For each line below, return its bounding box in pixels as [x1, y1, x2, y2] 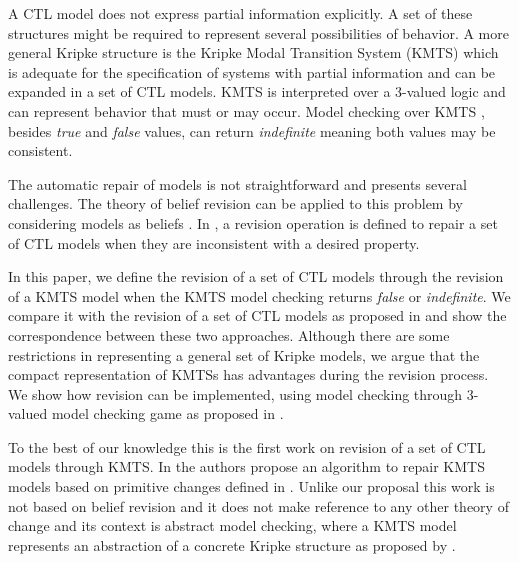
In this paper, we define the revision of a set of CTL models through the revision [8, 266, 504, 287]
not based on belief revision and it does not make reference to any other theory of [8, 495, 509, 516]
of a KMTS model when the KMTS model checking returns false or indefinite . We [8, 285, 511, 306]
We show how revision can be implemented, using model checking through [8, 383, 463, 404]
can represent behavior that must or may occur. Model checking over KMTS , [8, 100, 485, 121]
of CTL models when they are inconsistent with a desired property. [8, 232, 420, 253]
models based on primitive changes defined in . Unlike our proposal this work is [8, 476, 495, 497]
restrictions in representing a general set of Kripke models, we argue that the [8, 344, 480, 365]
